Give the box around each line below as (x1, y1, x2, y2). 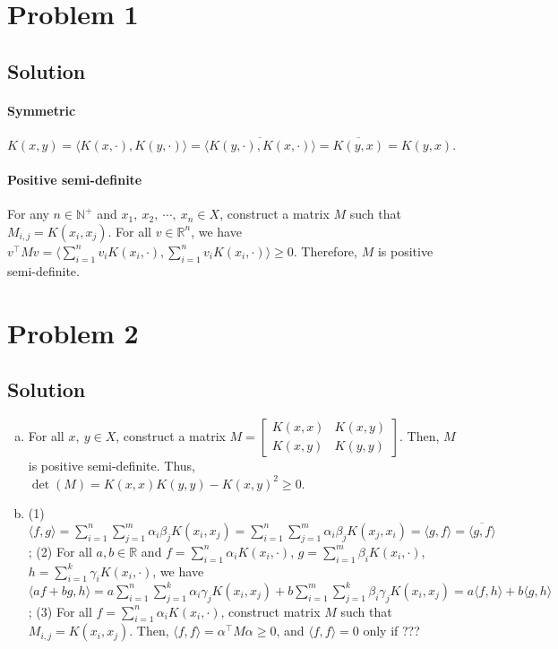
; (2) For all (28, 541, 92, 560)
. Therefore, (293, 241, 357, 260)
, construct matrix (220, 601, 321, 620)
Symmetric (7, 100, 76, 119)
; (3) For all (28, 601, 92, 620)
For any (7, 204, 49, 223)
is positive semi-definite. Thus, (28, 455, 195, 474)
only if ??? (363, 621, 420, 640)
